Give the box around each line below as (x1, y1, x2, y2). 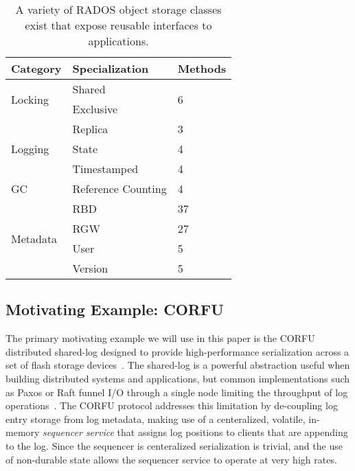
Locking (11, 91, 49, 107)
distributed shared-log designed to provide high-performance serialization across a (5, 344, 350, 358)
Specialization (72, 60, 149, 76)
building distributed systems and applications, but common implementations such (5, 371, 350, 385)
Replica (72, 121, 108, 137)
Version (72, 260, 108, 276)
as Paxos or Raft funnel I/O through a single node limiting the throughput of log (5, 384, 348, 399)
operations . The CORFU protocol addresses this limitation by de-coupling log (5, 398, 338, 413)
